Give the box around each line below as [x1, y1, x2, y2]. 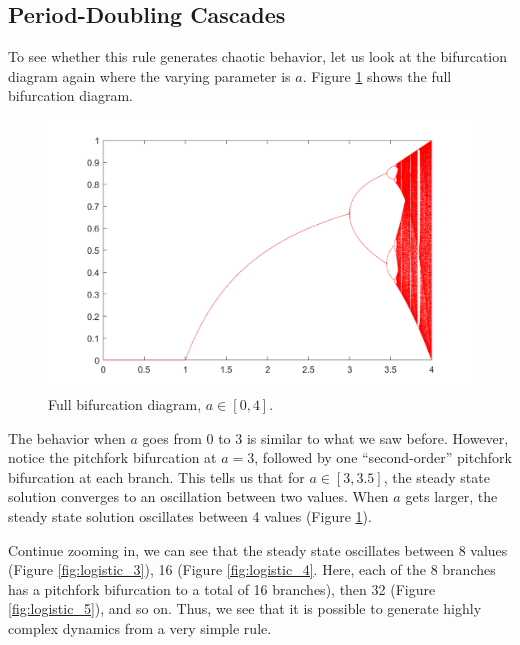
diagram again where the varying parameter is [8, 65, 291, 86]
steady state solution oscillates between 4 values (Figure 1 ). [8, 505, 372, 526]
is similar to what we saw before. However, [246, 427, 509, 448]
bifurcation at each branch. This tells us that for [8, 466, 305, 487]
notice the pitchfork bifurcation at [8, 447, 217, 468]
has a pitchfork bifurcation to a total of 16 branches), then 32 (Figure [8, 578, 436, 599]
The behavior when [8, 427, 126, 448]
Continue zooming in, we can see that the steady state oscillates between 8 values [8, 539, 508, 560]
